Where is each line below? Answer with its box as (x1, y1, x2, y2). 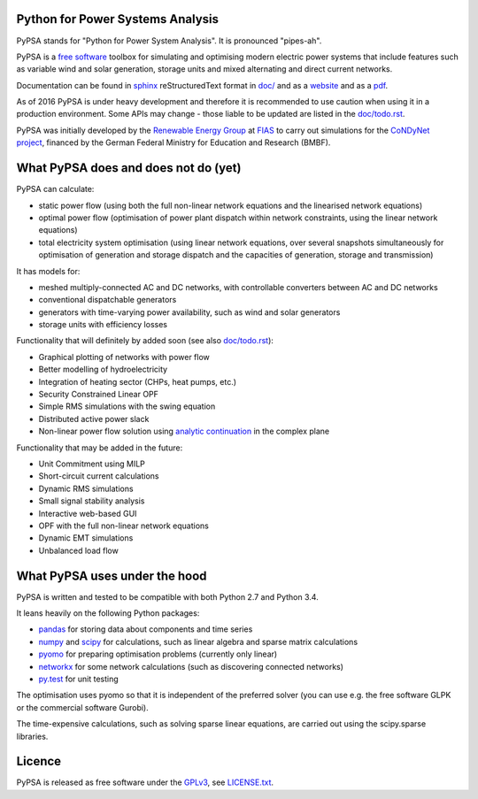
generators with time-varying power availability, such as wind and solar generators (38, 306, 341, 318)
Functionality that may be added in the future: (16, 442, 183, 453)
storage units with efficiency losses (38, 319, 168, 330)
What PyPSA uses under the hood (16, 568, 207, 583)
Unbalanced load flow (38, 545, 119, 556)
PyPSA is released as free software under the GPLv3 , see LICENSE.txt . (16, 777, 274, 787)
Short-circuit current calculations (38, 471, 159, 481)
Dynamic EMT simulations (38, 533, 134, 543)
